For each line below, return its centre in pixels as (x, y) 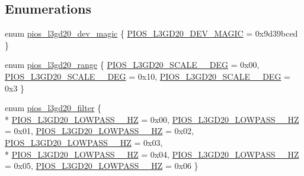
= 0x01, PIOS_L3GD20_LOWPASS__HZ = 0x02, (99, 131)
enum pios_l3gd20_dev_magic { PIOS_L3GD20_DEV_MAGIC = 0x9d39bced (151, 33)
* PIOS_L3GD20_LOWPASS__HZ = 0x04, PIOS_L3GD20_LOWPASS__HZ (152, 154)
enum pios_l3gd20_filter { (53, 108)
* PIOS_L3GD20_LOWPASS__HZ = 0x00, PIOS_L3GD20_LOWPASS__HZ (152, 119)
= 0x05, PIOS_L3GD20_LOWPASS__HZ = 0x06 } (102, 166)
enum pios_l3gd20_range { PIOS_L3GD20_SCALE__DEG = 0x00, (132, 65)
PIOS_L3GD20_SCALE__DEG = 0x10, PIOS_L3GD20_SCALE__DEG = (148, 76)
